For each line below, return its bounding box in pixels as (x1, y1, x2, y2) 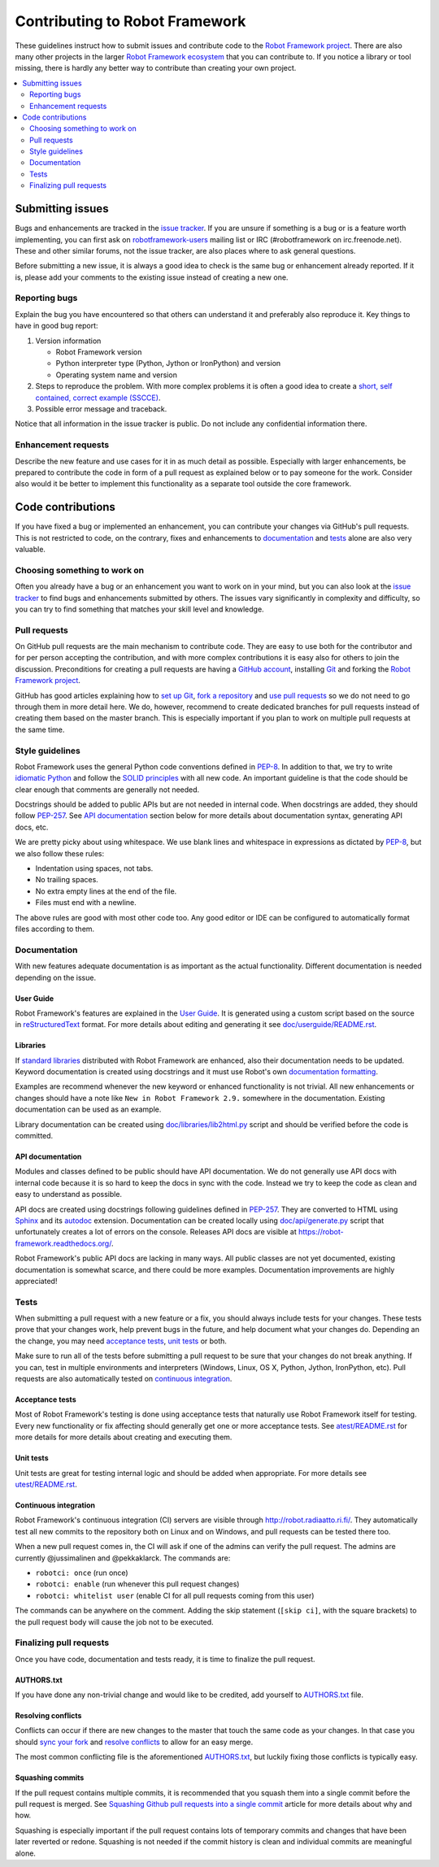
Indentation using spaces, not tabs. (35, 864, 154, 873)
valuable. (15, 544, 46, 554)
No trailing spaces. (35, 875, 99, 885)
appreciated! (15, 1276, 58, 1286)
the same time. (15, 725, 65, 734)
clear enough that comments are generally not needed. (15, 785, 200, 794)
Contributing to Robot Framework (15, 12, 246, 30)
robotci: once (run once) (35, 1568, 129, 1578)
